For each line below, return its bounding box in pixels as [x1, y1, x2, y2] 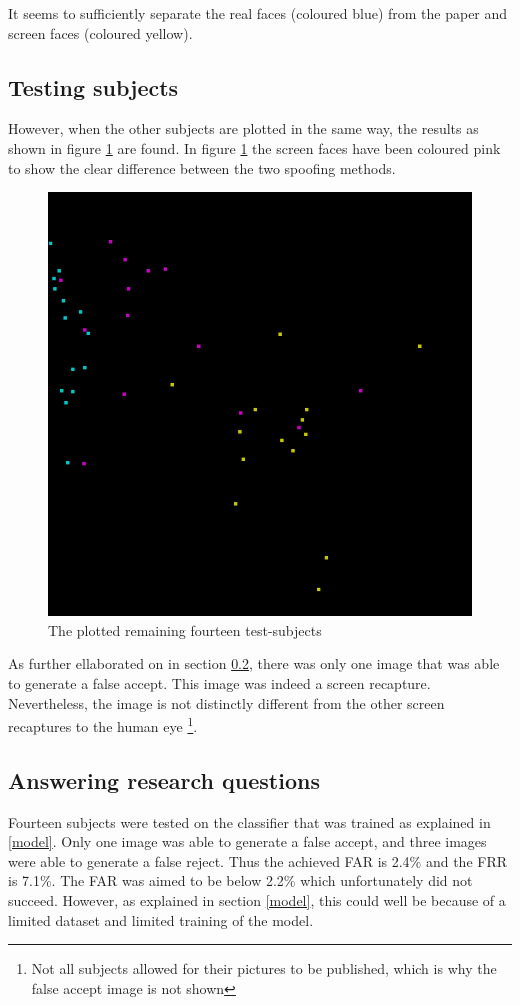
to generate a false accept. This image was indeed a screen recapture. [8, 672, 431, 693]
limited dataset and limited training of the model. [8, 909, 314, 930]
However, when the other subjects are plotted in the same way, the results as [8, 118, 479, 139]
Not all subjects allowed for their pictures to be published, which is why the [31, 958, 497, 979]
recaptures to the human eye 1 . [8, 713, 198, 736]
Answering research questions [8, 764, 320, 795]
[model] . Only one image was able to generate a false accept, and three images [8, 831, 487, 852]
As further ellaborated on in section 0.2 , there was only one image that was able [8, 653, 500, 674]
